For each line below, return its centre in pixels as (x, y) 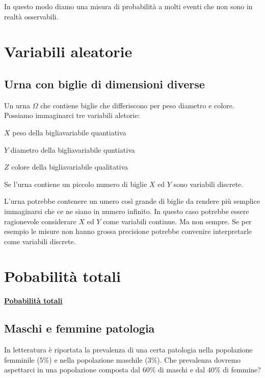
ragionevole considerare (40, 221)
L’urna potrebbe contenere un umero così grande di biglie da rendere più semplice (132, 201)
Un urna (17, 105)
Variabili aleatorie (68, 51)
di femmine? (242, 370)
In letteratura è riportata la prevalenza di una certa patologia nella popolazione (128, 350)
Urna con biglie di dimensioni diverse (104, 84)
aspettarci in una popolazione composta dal (72, 370)
